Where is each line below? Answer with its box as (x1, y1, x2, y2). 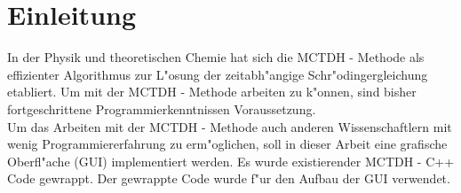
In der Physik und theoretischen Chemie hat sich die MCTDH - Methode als (7, 48, 425, 66)
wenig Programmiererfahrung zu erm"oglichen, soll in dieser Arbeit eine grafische (7, 135, 448, 153)
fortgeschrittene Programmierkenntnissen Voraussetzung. (7, 99, 316, 118)
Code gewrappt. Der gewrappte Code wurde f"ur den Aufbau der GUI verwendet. (7, 169, 450, 188)
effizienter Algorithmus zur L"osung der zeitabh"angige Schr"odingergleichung (7, 65, 428, 83)
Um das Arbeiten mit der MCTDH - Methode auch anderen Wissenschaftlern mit (7, 117, 452, 135)
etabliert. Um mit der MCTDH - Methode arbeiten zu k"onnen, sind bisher (7, 82, 417, 101)
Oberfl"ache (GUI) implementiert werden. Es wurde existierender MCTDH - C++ (7, 151, 455, 170)
